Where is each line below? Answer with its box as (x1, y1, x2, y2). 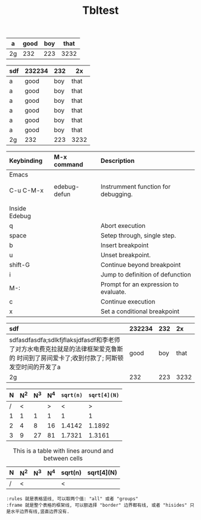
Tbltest (82, 4, 119, 17)
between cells (43, 454, 83, 462)
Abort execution (100, 222, 146, 230)
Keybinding (9, 157, 43, 165)
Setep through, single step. (100, 231, 176, 240)
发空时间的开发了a (9, 363, 61, 372)
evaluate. (100, 288, 127, 296)
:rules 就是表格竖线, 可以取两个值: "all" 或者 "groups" (6, 495, 139, 502)
